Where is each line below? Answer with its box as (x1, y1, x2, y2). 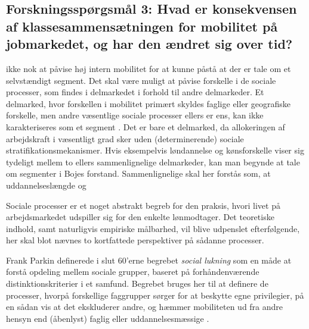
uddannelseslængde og (6, 178, 86, 191)
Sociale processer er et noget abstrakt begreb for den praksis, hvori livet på (6, 199, 280, 211)
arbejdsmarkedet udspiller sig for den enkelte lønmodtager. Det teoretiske (6, 211, 274, 223)
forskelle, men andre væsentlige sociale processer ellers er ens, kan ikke (6, 109, 264, 121)
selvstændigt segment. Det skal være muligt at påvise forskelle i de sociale (6, 74, 276, 86)
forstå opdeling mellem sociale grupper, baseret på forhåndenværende (6, 265, 259, 278)
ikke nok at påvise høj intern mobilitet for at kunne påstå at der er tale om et (6, 62, 291, 74)
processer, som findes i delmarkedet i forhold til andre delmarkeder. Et (6, 86, 264, 98)
